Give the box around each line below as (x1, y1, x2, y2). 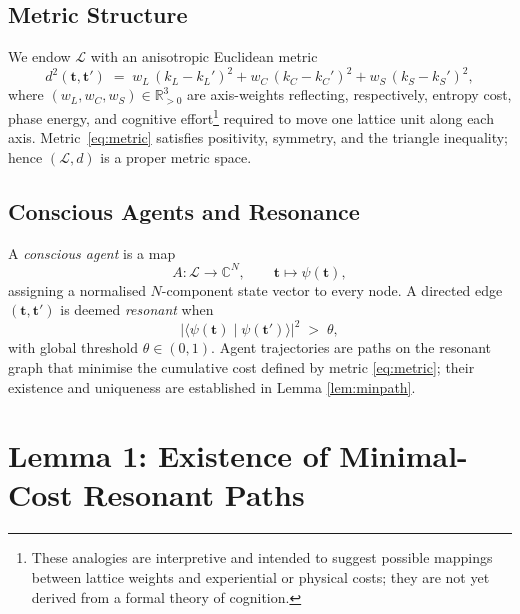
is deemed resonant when (60, 299, 214, 320)
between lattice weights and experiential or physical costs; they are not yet (31, 567, 490, 587)
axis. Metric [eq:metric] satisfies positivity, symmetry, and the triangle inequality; (8, 127, 508, 148)
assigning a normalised (8, 279, 146, 300)
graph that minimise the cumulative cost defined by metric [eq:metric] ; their (8, 356, 475, 377)
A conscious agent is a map (8, 242, 176, 263)
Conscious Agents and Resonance (8, 195, 360, 226)
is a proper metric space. (100, 146, 252, 167)
